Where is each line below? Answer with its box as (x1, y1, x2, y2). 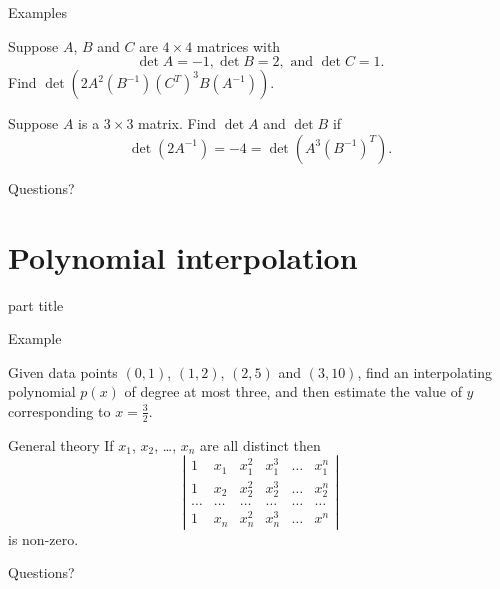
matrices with (196, 35, 281, 56)
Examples (8, 2, 67, 22)
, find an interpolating (357, 361, 493, 382)
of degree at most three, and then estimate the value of (124, 381, 462, 402)
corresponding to (8, 400, 111, 421)
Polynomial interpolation (8, 236, 358, 277)
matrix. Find (138, 113, 217, 134)
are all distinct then (200, 434, 321, 455)
